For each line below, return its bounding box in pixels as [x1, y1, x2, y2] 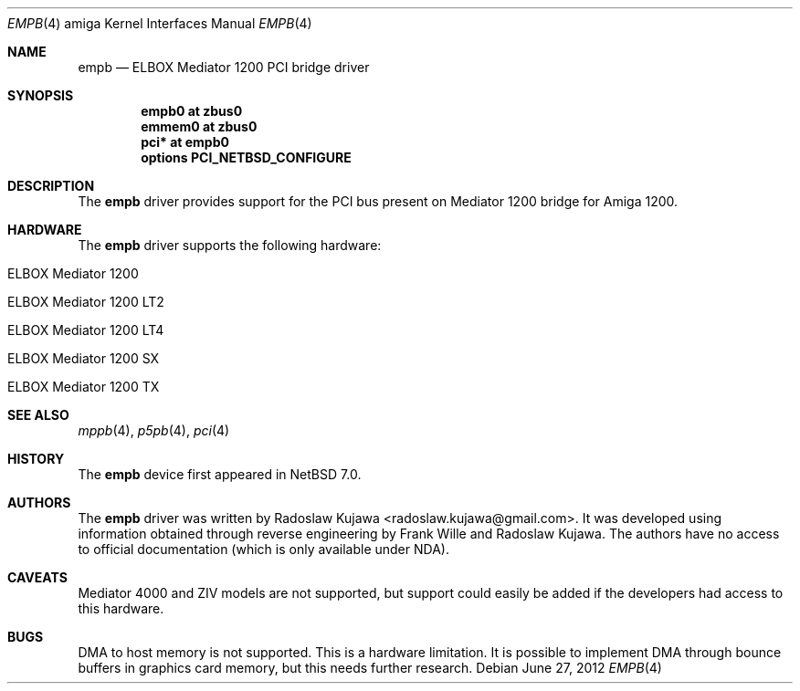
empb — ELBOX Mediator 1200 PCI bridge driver [78, 59, 370, 75]
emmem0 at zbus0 [141, 119, 258, 134]
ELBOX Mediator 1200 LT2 [7, 294, 164, 309]
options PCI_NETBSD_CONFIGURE [141, 150, 352, 165]
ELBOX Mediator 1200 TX [7, 379, 160, 394]
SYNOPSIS [7, 88, 74, 103]
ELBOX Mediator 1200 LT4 [7, 322, 164, 338]
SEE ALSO [7, 407, 69, 423]
